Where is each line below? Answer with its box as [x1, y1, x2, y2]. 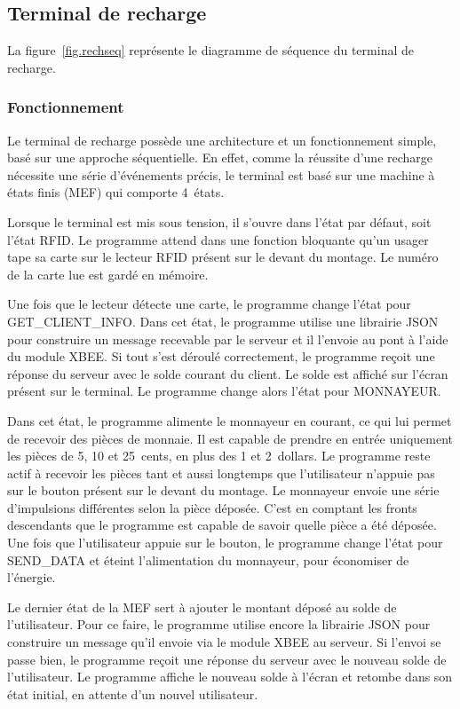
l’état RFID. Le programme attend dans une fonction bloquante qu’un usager [7, 230, 429, 248]
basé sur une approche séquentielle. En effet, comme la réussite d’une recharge [7, 148, 433, 167]
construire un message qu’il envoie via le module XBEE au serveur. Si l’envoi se [7, 633, 441, 651]
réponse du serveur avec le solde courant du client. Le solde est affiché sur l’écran [7, 364, 448, 382]
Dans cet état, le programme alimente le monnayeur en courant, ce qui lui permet [7, 411, 452, 429]
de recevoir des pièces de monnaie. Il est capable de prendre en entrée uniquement [7, 429, 454, 447]
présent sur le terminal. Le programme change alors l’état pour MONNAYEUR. [7, 382, 441, 400]
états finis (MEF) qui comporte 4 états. [7, 183, 225, 201]
